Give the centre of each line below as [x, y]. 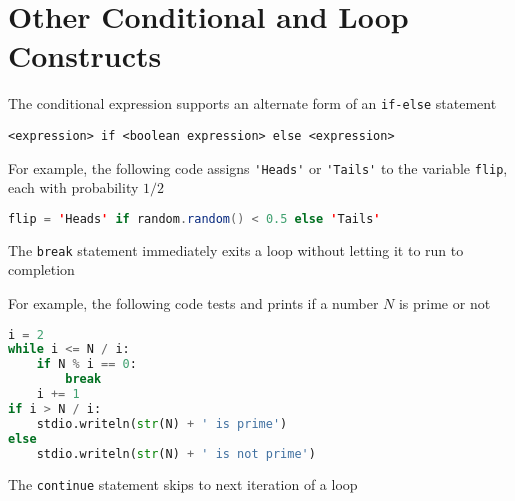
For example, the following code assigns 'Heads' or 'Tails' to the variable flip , [258, 167]
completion [41, 269]
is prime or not [444, 303]
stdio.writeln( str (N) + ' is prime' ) [162, 423]
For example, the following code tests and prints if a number [193, 303]
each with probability [73, 187]
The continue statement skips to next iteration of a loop [183, 484]
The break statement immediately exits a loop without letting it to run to [236, 249]
